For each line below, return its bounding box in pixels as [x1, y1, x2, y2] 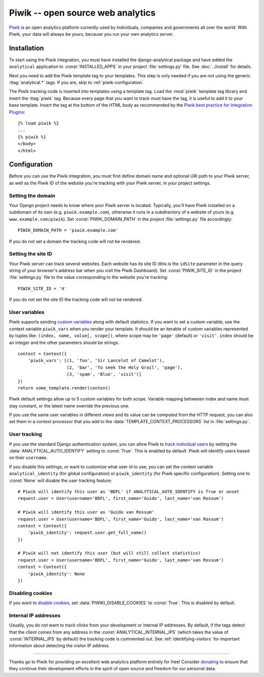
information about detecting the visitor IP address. [9, 643, 110, 649]
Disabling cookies [9, 589, 53, 596]
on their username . [9, 455, 48, 461]
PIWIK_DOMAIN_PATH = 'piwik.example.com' [18, 227, 118, 233]
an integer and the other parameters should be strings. [9, 339, 119, 345]
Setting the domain [9, 192, 56, 199]
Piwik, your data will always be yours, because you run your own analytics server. [9, 31, 174, 37]
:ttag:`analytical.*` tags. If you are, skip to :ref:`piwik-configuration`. [9, 80, 145, 86]
